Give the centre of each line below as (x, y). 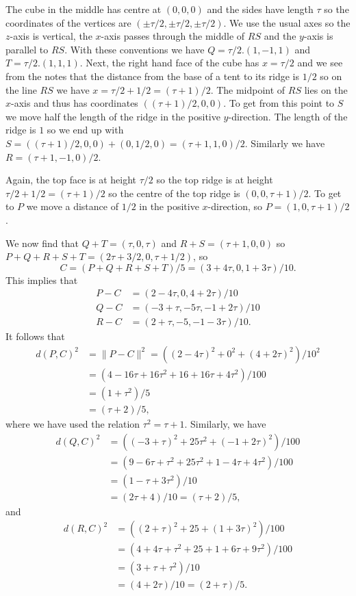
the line (21, 89)
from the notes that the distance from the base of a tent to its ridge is (153, 76)
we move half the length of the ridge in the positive (113, 116)
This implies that (42, 280)
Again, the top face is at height (71, 180)
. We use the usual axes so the (287, 22)
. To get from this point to (279, 103)
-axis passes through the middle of (173, 36)
